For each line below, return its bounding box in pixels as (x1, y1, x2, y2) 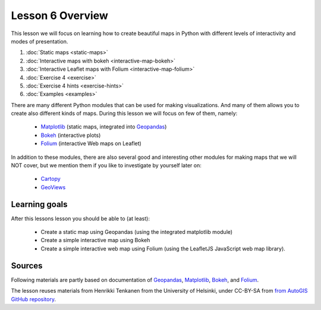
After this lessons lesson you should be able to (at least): (11, 215, 150, 222)
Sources (11, 261, 43, 271)
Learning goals (11, 199, 68, 209)
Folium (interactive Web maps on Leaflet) (40, 140, 142, 147)
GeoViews (40, 183, 66, 190)
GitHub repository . (11, 295, 56, 303)
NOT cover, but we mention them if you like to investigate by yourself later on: (11, 162, 202, 169)
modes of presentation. (11, 37, 68, 45)
